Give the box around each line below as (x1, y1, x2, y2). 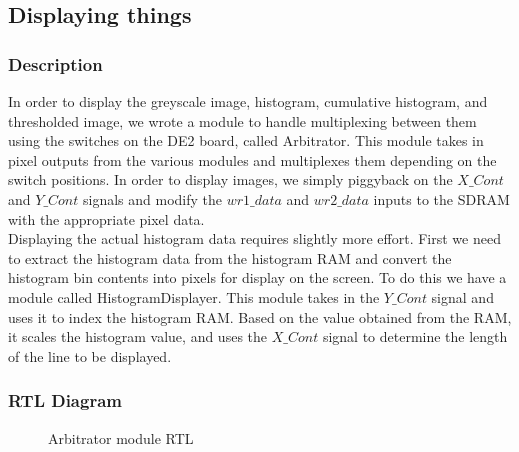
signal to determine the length (322, 326, 508, 347)
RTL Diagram (8, 388, 122, 413)
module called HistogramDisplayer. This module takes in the (8, 286, 380, 307)
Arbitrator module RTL (48, 427, 194, 448)
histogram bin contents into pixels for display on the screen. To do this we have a (8, 267, 507, 288)
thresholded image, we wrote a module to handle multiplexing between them (8, 110, 477, 131)
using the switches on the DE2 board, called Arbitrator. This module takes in (8, 130, 484, 151)
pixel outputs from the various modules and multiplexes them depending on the (8, 149, 497, 170)
